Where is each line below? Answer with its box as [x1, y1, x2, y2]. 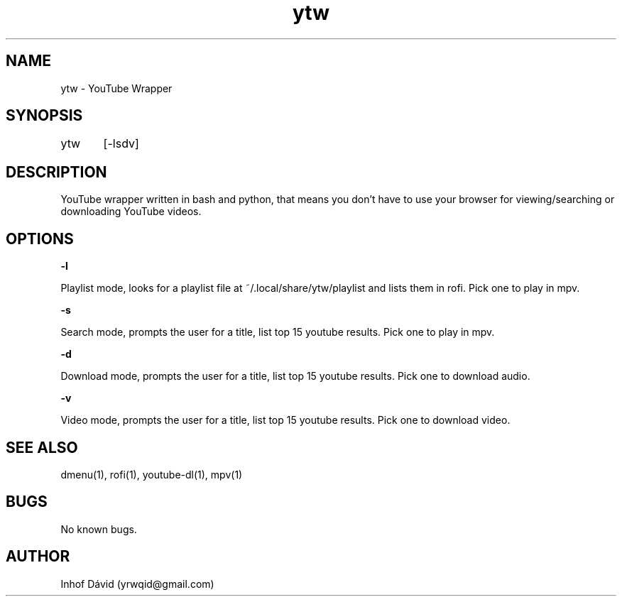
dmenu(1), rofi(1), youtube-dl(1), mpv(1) [60, 468, 243, 481]
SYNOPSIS [6, 106, 83, 125]
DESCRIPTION [6, 163, 107, 181]
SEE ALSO [6, 438, 78, 456]
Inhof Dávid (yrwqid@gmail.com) [60, 577, 214, 590]
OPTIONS [6, 229, 74, 248]
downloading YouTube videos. [60, 205, 202, 218]
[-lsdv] [103, 136, 139, 151]
